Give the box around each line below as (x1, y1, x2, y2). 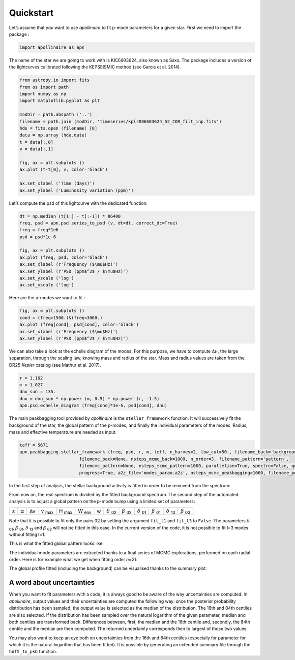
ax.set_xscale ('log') (19, 282, 74, 288)
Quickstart (9, 7, 54, 18)
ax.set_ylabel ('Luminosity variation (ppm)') (19, 188, 134, 193)
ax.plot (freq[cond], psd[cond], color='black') (19, 322, 139, 327)
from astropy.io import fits (19, 77, 90, 83)
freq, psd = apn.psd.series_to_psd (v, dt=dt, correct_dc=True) (19, 220, 178, 226)
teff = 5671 (19, 442, 49, 448)
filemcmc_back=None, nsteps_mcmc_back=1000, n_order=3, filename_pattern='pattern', (79, 456, 290, 462)
